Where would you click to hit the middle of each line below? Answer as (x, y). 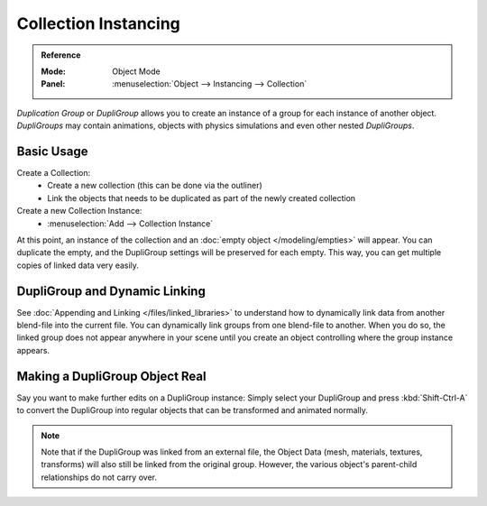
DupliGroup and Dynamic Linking (111, 291)
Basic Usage (52, 151)
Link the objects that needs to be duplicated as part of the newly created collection (202, 198)
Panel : (53, 84)
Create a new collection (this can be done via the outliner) (155, 186)
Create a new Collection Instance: (79, 211)
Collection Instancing (98, 23)
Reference (61, 55)
